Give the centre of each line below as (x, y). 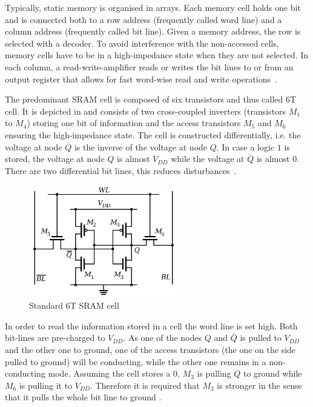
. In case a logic (245, 146)
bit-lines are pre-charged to (55, 338)
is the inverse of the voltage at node (141, 146)
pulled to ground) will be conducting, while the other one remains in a (136, 361)
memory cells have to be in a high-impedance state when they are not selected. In (157, 55)
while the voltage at (208, 159)
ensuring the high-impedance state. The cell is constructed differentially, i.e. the (153, 134)
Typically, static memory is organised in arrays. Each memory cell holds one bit (153, 7)
